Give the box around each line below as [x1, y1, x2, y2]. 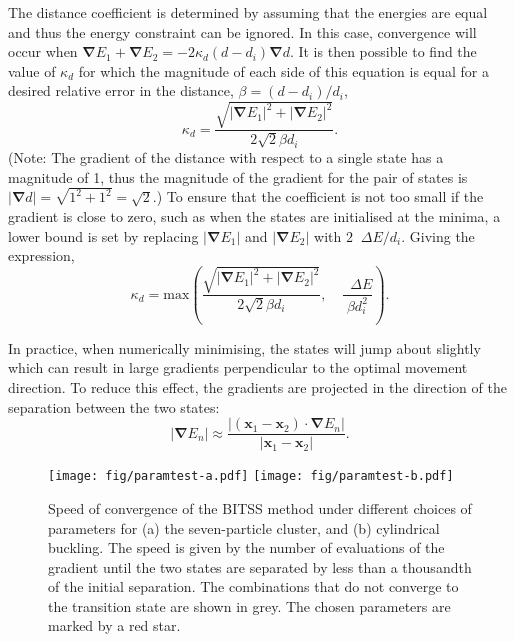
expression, [8, 245, 75, 266]
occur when [8, 41, 78, 62]
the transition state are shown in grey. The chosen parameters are [48, 595, 451, 616]
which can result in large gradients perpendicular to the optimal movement [8, 357, 468, 378]
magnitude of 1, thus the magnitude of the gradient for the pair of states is [8, 166, 468, 187]
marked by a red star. [48, 615, 181, 636]
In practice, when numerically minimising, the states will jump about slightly [8, 337, 481, 358]
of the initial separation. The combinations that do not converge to [48, 576, 459, 597]
